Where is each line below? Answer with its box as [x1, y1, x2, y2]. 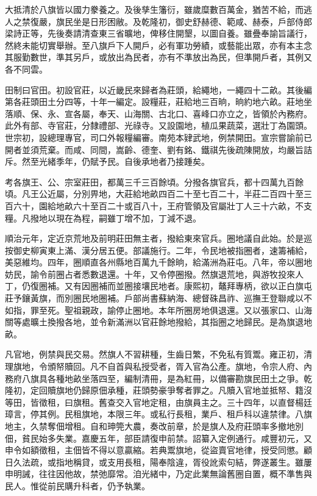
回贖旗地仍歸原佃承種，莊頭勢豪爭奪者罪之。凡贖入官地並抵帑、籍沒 [38, 384, 312, 397]
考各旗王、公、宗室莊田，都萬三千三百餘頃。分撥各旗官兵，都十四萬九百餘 [5, 175, 304, 188]
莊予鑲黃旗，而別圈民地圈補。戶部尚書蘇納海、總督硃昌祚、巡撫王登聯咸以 [5, 292, 304, 304]
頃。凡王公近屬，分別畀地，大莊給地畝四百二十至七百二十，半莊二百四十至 [5, 187, 304, 200]
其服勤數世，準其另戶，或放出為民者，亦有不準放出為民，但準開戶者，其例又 [5, 51, 312, 63]
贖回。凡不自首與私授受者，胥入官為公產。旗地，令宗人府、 [64, 360, 304, 373]
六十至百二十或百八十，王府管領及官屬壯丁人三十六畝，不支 [73, 199, 312, 212]
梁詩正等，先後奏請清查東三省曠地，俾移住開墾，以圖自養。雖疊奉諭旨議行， [5, 27, 312, 40]
